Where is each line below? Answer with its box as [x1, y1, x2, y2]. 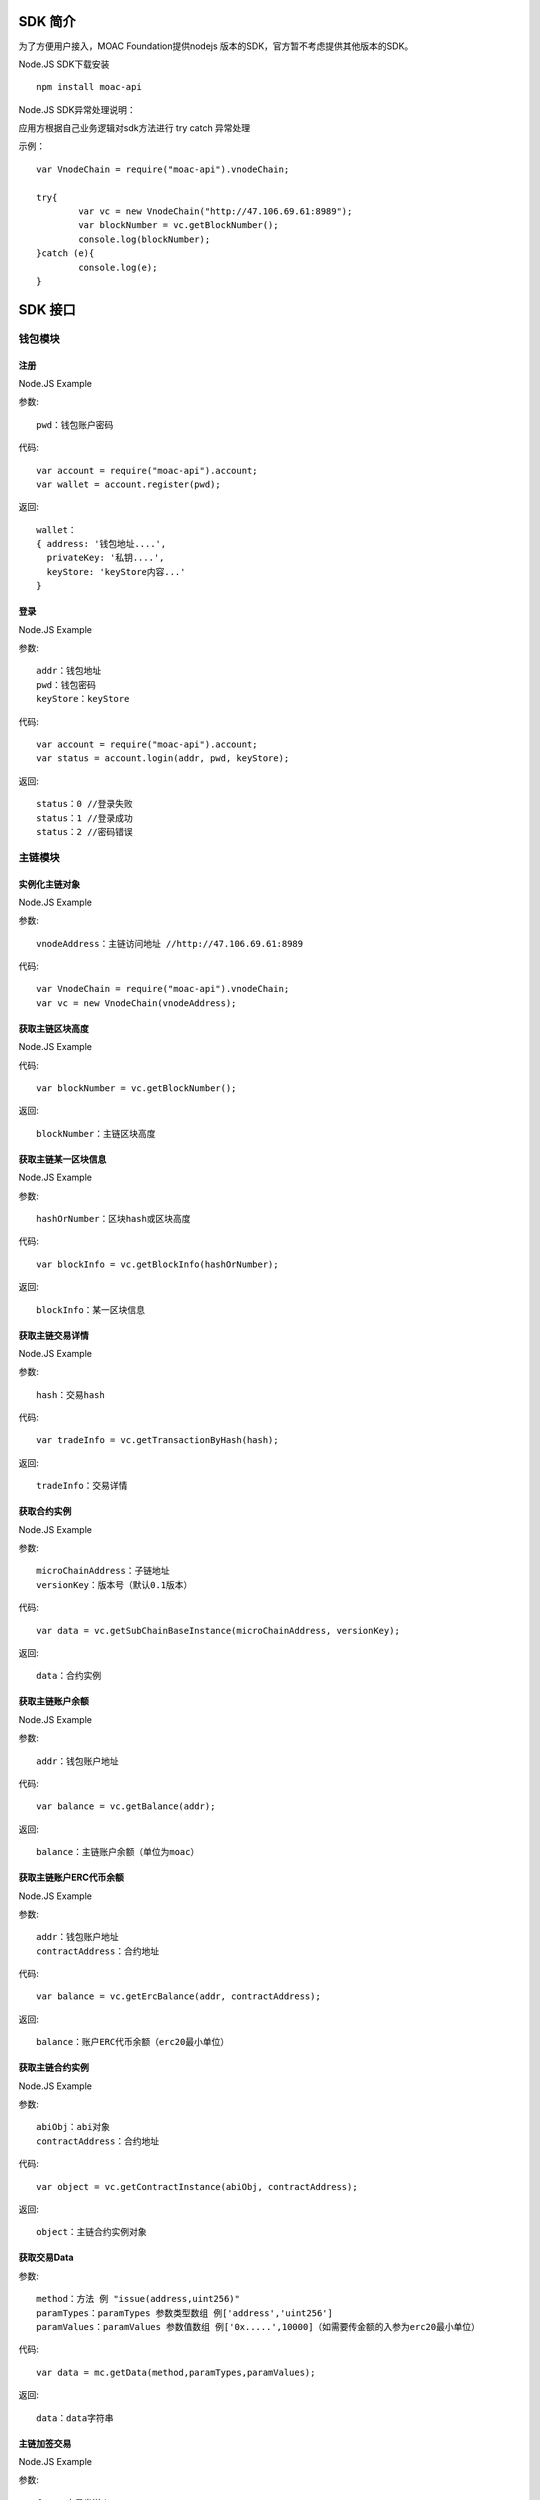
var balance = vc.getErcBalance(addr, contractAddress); [36, 1991, 322, 2002]
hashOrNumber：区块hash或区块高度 [36, 1213, 191, 1224]
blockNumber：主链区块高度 [36, 1128, 156, 1139]
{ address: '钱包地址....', [36, 538, 167, 550]
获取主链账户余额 [18, 1695, 89, 1707]
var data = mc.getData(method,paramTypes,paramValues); [36, 2366, 316, 2378]
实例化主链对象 [18, 878, 80, 890]
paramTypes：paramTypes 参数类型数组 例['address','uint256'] [36, 2307, 334, 2319]
